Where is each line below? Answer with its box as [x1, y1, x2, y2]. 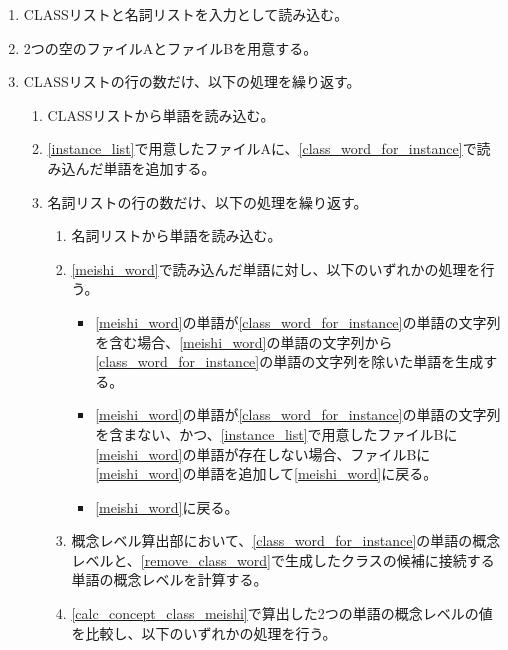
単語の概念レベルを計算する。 [71, 569, 268, 590]
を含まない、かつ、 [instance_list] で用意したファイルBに [95, 423, 458, 444]
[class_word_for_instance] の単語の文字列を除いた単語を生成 [95, 351, 484, 372]
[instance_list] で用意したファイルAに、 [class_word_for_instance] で [47, 138, 477, 159]
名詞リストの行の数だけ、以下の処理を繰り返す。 [47, 191, 368, 212]
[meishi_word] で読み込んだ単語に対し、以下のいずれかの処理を [71, 258, 481, 279]
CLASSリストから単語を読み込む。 [47, 104, 275, 125]
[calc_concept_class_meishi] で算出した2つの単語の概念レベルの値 [71, 603, 493, 624]
